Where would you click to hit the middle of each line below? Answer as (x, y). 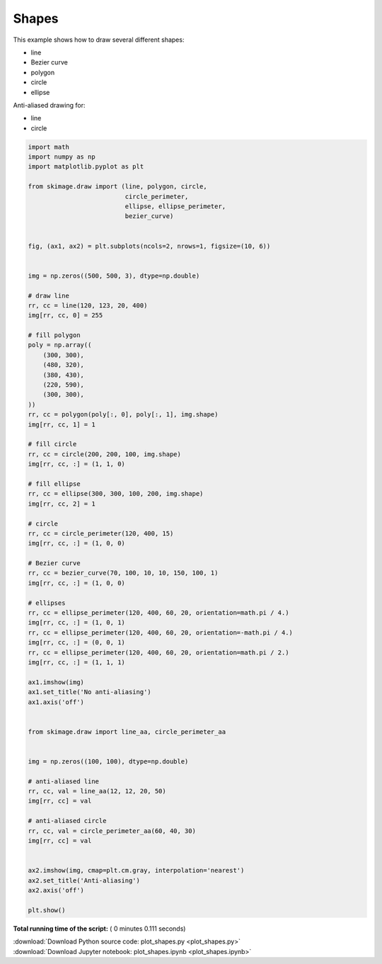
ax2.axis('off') (56, 890)
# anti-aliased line (63, 781)
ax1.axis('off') (56, 702)
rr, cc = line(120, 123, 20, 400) (88, 305)
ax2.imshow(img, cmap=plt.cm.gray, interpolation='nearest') (136, 871)
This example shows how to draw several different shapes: (99, 40)
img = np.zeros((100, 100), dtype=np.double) (108, 761)
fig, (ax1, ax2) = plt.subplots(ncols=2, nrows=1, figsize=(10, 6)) (149, 246)
